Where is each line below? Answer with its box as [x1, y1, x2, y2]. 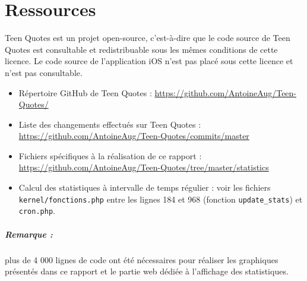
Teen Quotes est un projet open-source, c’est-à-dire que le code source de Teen [5, 31, 290, 44]
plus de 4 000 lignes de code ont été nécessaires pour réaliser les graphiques [5, 253, 278, 266]
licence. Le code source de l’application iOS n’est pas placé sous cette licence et [5, 55, 293, 67]
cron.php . [18, 204, 55, 217]
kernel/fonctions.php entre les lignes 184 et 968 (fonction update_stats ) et [18, 192, 303, 205]
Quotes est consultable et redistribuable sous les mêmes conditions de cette [5, 43, 278, 55]
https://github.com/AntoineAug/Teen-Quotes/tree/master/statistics [18, 161, 269, 173]
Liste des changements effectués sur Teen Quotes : [18, 118, 201, 130]
